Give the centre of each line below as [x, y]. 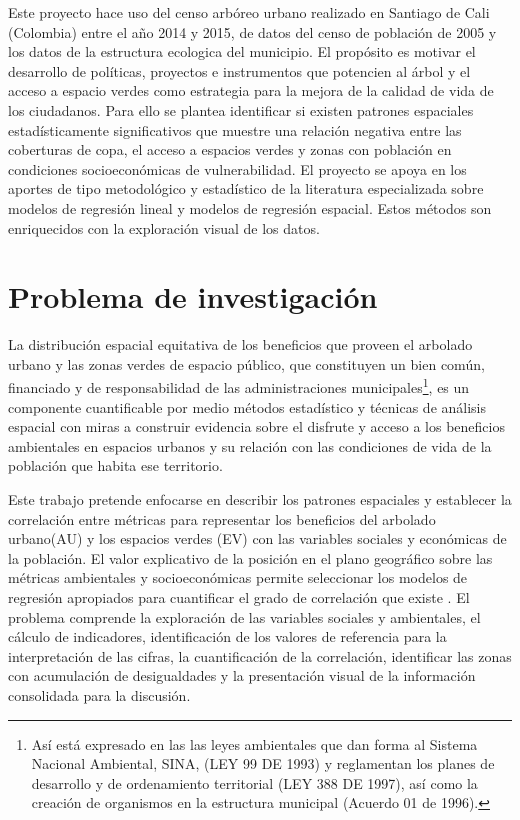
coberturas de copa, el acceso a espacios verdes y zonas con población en [230, 149]
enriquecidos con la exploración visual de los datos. [164, 227]
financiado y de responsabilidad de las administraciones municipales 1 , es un [239, 386]
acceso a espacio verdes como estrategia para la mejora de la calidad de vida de [251, 90]
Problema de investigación [193, 296]
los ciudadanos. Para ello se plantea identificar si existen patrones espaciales [241, 109]
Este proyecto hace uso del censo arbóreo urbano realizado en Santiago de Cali [249, 12]
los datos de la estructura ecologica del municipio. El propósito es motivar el [242, 51]
